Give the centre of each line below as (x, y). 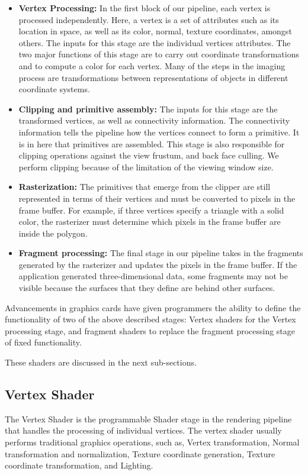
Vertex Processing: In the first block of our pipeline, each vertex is (145, 8)
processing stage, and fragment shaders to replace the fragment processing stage (150, 330)
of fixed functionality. (43, 342)
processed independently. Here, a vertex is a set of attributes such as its (149, 19)
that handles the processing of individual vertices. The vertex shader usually (143, 430)
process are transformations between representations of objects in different (153, 77)
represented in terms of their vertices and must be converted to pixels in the (157, 198)
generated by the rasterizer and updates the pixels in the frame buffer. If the (158, 264)
